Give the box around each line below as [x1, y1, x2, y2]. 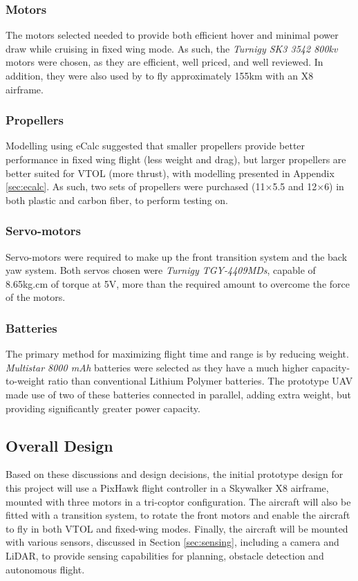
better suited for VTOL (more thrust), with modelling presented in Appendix [6, 165, 335, 180]
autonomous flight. [6, 562, 85, 576]
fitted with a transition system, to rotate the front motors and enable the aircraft [6, 508, 350, 522]
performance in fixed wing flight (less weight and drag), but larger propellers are [6, 152, 346, 166]
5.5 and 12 [272, 179, 317, 194]
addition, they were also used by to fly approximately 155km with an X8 [6, 68, 314, 82]
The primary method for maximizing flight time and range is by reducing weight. [6, 347, 349, 361]
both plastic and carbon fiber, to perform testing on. [6, 192, 228, 207]
